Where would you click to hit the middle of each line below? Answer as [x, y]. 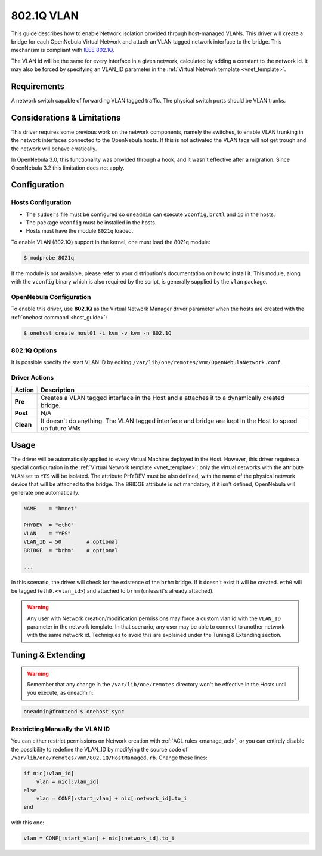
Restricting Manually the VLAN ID [61, 729]
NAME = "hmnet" [50, 508]
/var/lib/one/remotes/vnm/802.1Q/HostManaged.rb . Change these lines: [109, 758]
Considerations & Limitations [66, 117]
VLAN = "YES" [47, 533]
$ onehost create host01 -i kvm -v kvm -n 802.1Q [97, 333]
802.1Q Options [34, 350]
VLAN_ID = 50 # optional [71, 542]
